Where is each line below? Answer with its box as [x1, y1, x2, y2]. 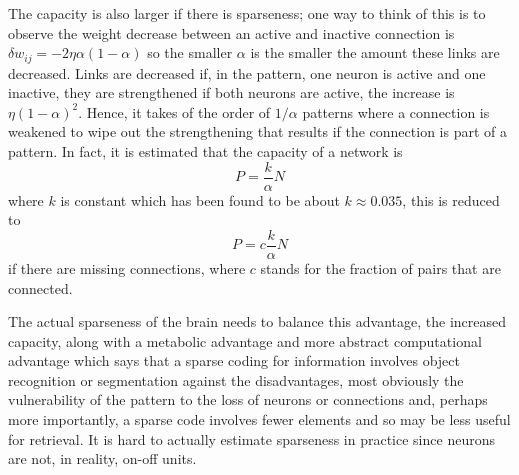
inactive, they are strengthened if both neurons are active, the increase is [8, 82, 455, 103]
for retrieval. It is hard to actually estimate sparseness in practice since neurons [8, 428, 495, 449]
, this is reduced [402, 189, 500, 210]
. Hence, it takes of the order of [78, 101, 271, 122]
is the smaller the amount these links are [250, 42, 500, 63]
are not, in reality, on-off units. [8, 448, 197, 469]
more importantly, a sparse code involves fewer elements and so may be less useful [8, 409, 511, 430]
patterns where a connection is [302, 101, 490, 122]
